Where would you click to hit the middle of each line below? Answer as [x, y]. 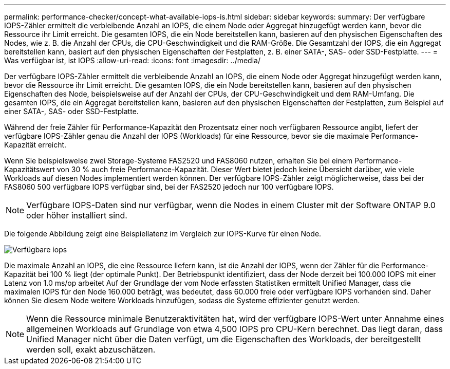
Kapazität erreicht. [35, 145]
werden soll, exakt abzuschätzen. [91, 349]
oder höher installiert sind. [77, 215]
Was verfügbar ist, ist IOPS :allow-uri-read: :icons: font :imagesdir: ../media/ [132, 60]
